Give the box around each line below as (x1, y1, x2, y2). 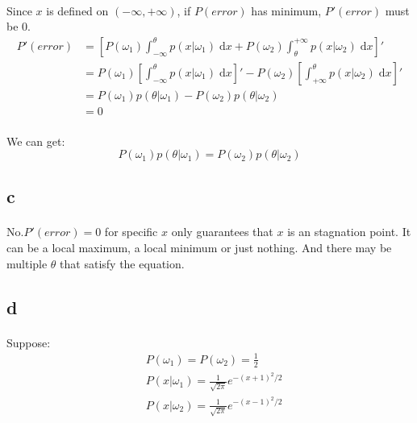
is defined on (46, 2, 109, 19)
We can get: (6, 132, 65, 149)
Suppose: (6, 334, 51, 350)
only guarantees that (171, 223, 273, 240)
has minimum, (251, 2, 322, 19)
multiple (6, 255, 48, 272)
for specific (104, 223, 158, 240)
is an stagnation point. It (287, 223, 411, 240)
